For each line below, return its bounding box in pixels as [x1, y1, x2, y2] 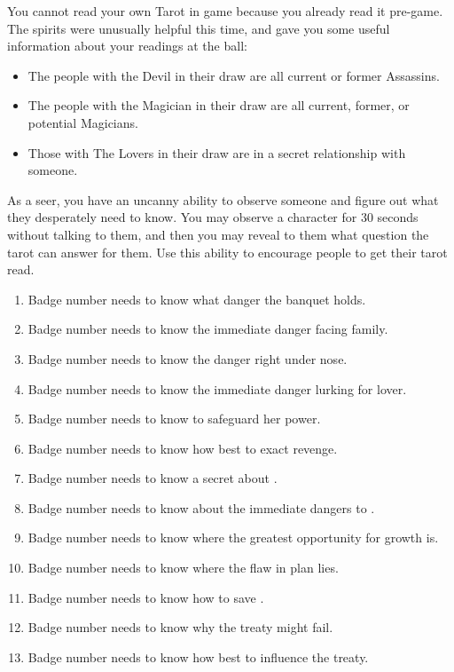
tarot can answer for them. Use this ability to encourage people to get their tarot [7, 242, 448, 261]
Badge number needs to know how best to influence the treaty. [27, 647, 369, 666]
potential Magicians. [27, 113, 138, 131]
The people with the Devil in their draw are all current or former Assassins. [27, 66, 440, 84]
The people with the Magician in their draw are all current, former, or [27, 96, 410, 115]
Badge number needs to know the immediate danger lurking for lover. [27, 379, 407, 398]
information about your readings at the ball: [7, 36, 247, 55]
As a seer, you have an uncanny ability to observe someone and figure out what [7, 190, 439, 209]
